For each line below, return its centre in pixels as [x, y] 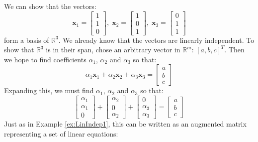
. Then [234, 50]
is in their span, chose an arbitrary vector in [113, 50]
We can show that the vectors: [50, 6]
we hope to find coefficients [45, 59]
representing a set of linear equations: [61, 133]
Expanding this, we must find [49, 90]
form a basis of [27, 40]
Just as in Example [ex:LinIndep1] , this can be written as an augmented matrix [125, 124]
